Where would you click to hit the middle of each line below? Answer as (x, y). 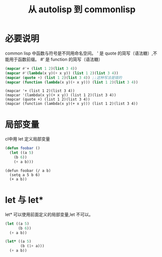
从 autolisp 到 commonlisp (82, 10)
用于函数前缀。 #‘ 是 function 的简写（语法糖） (56, 59)
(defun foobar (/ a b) (28, 171)
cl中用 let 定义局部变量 (27, 139)
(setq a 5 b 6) (25, 175)
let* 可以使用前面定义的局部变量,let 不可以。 (49, 214)
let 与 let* (24, 200)
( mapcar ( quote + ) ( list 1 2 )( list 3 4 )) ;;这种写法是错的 (64, 78)
